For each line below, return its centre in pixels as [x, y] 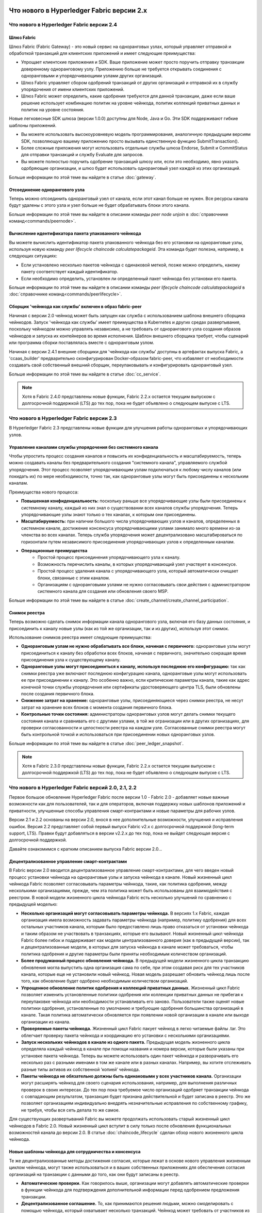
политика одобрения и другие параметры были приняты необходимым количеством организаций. [124, 954]
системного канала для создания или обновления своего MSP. [103, 591]
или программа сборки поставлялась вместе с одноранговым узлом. [82, 343]
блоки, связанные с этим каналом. [74, 578]
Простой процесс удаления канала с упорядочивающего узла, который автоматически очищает [138, 571]
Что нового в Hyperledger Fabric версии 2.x [78, 10]
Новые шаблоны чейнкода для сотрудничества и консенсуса [75, 1152]
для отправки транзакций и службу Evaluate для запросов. [82, 155]
